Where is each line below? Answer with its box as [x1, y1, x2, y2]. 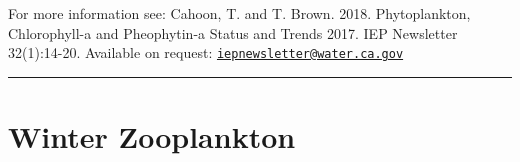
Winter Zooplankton [8, 116, 296, 157]
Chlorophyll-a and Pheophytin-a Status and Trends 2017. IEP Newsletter [8, 22, 458, 43]
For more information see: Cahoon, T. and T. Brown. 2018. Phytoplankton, [8, 3, 471, 23]
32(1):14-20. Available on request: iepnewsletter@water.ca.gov [8, 42, 404, 63]
